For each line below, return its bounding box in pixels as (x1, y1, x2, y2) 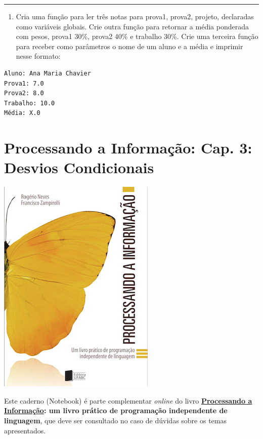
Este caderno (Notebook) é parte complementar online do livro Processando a (4, 395, 252, 406)
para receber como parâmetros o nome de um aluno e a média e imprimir (16, 41, 243, 51)
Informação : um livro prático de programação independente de (4, 405, 228, 416)
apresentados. (4, 425, 46, 435)
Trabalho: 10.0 (4, 99, 55, 107)
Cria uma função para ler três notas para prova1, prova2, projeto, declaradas (16, 11, 254, 21)
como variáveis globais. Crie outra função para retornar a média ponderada (16, 21, 249, 31)
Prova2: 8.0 (4, 90, 44, 97)
